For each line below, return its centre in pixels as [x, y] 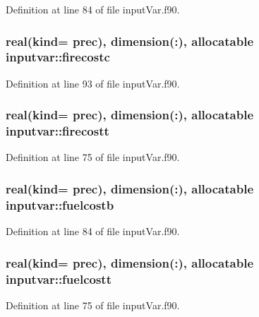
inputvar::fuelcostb [60, 204]
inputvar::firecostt [58, 131]
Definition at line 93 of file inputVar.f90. [93, 83]
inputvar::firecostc [58, 57]
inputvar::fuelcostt [59, 279]
